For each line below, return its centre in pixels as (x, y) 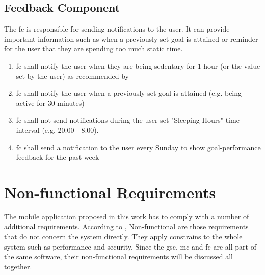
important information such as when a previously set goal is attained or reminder (131, 38)
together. (18, 266)
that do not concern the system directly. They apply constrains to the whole (123, 237)
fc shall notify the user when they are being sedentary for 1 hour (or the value (138, 65)
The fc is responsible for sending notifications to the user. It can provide (117, 29)
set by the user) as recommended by (72, 76)
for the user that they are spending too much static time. (94, 49)
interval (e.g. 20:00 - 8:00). (57, 130)
